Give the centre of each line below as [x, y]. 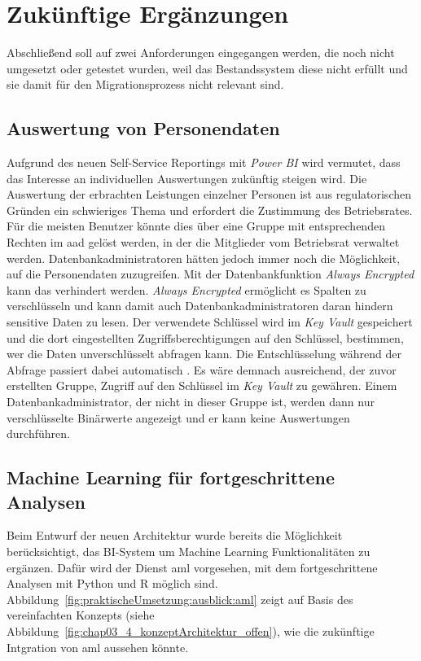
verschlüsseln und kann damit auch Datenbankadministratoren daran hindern [200, 306]
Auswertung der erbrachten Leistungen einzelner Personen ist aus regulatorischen [209, 194]
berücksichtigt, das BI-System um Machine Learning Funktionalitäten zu [189, 551]
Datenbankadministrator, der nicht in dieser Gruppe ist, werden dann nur [191, 402]
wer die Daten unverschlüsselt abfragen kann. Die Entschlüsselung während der [204, 354]
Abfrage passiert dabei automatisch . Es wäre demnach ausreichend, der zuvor [202, 369]
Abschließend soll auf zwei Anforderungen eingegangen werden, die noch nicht [201, 53]
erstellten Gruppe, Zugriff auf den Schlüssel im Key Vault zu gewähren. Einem [202, 385]
